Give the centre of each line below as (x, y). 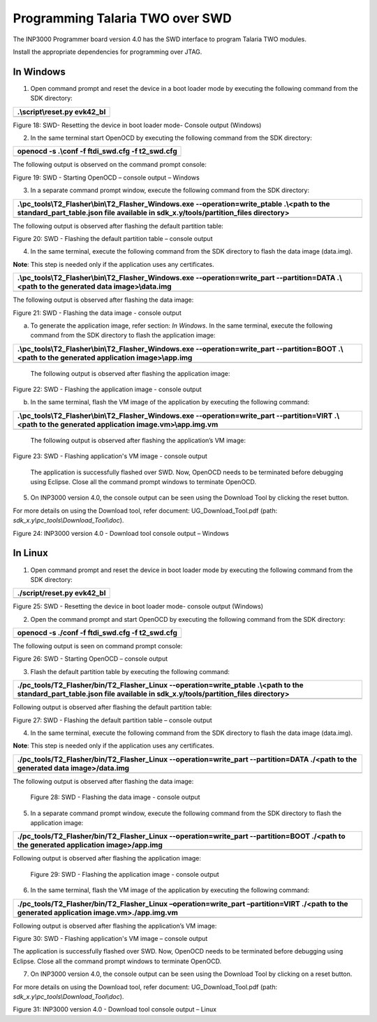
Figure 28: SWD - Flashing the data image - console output (115, 797)
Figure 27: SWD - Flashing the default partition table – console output (112, 720)
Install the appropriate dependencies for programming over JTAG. (108, 52)
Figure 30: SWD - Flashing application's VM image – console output (110, 938)
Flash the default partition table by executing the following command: (130, 671)
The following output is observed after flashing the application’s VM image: (138, 440)
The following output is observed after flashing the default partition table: (118, 226)
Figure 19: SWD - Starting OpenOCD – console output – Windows (106, 177)
